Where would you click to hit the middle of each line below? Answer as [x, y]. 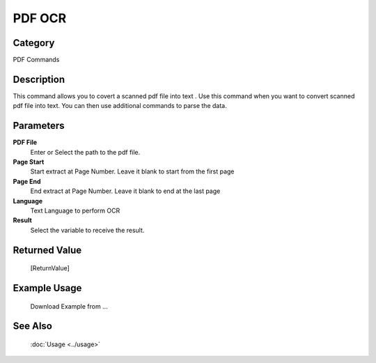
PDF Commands [36, 60]
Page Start [29, 162]
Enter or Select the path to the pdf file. [85, 152]
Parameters [39, 126]
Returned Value [47, 250]
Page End [27, 181]
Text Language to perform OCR [75, 210]
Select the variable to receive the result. [87, 230]
